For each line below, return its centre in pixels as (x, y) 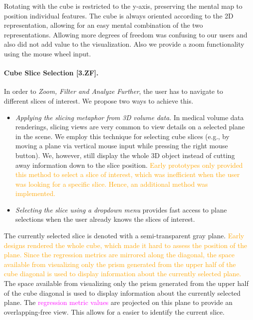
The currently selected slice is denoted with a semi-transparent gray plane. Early (124, 236)
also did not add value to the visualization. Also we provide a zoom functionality (124, 44)
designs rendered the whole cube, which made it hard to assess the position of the (126, 245)
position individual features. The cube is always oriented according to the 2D (119, 15)
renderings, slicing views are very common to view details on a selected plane (130, 127)
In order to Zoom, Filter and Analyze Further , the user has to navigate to (114, 91)
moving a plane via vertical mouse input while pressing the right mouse (122, 146)
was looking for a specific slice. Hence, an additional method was (112, 184)
